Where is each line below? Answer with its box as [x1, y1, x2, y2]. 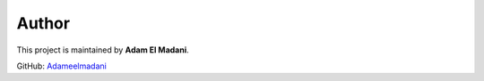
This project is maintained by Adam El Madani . [16, 45, 190, 55]
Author [16, 13, 71, 33]
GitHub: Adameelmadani [16, 61, 107, 71]
